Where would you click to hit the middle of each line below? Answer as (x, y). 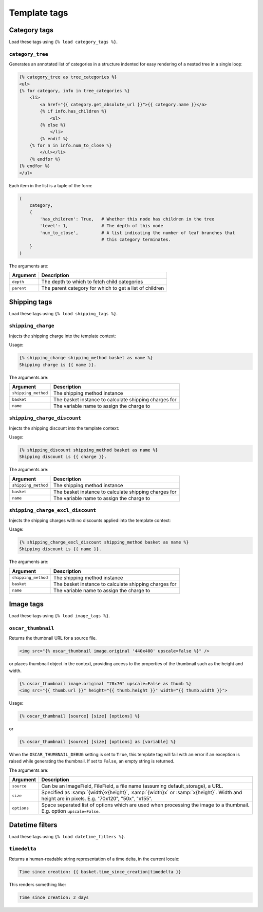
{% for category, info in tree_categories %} (75, 91)
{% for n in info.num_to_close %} (71, 146)
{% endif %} (54, 139)
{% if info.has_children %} (73, 111)
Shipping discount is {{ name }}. (60, 549)
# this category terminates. (136, 239)
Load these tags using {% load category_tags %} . (63, 42)
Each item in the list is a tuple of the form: (51, 185)
